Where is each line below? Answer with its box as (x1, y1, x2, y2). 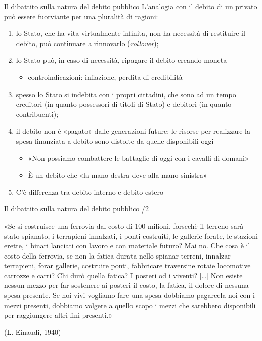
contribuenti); (16, 108, 59, 119)
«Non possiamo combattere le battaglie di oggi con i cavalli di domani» (28, 152, 249, 163)
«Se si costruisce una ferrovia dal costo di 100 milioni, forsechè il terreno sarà (4, 220, 244, 231)
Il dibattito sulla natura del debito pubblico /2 (4, 203, 149, 214)
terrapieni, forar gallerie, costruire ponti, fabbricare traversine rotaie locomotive (4, 260, 251, 271)
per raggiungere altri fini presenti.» (4, 310, 113, 320)
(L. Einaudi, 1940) (4, 326, 61, 337)
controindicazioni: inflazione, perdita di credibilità (28, 71, 183, 82)
